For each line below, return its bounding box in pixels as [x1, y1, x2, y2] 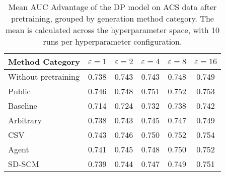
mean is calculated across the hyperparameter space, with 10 [6, 24, 219, 36]
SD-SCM [8, 158, 39, 169]
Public [8, 85, 31, 97]
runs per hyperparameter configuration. [43, 36, 182, 47]
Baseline [8, 100, 37, 111]
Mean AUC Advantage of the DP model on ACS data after [8, 1, 217, 13]
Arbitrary [8, 114, 42, 126]
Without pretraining [8, 71, 80, 82]
